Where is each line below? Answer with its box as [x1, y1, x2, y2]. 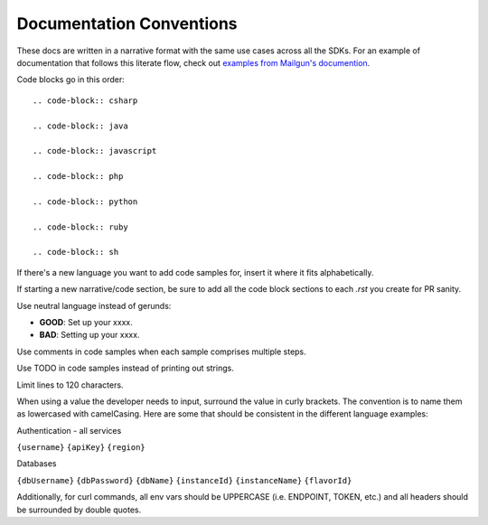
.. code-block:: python [33, 196, 138, 207]
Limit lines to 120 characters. [16, 380, 124, 390]
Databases [16, 458, 57, 469]
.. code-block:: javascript [33, 145, 157, 156]
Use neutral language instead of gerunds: [16, 300, 172, 311]
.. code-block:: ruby [33, 221, 128, 232]
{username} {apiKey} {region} [16, 443, 146, 453]
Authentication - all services [16, 425, 122, 436]
